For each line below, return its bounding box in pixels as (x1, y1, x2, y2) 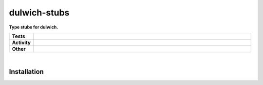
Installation (9, 68, 44, 76)
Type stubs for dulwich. (9, 24, 58, 30)
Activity (12, 39, 31, 46)
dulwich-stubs (9, 7, 70, 18)
